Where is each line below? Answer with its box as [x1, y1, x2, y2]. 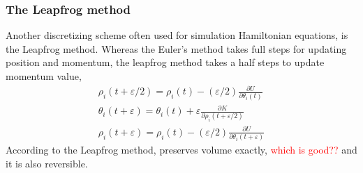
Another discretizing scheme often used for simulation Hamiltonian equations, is [6, 28, 348, 42]
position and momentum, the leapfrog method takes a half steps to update [6, 55, 325, 69]
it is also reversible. [6, 156, 88, 170]
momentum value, [6, 69, 82, 83]
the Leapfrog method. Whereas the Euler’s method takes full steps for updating [6, 41, 347, 56]
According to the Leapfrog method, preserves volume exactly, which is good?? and [6, 142, 357, 157]
